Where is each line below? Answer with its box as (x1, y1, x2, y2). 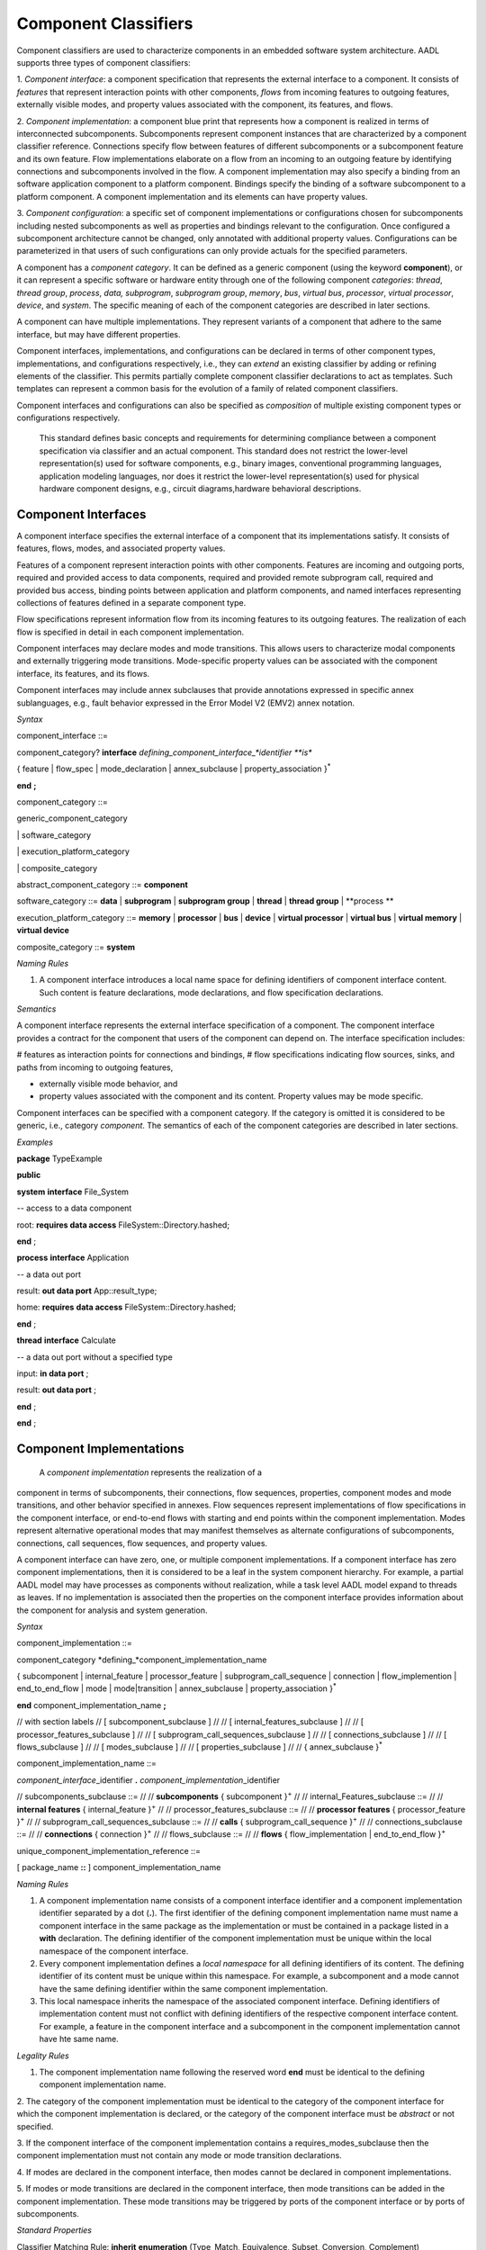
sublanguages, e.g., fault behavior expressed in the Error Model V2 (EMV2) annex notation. (16, 697, 355, 708)
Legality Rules (16, 2050, 69, 2061)
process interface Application (16, 1252, 130, 1264)
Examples (16, 1137, 54, 1147)
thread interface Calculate (16, 1335, 116, 1345)
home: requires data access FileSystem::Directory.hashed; (16, 1301, 237, 1313)
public (16, 1170, 41, 1181)
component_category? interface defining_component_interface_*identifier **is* (16, 747, 312, 758)
